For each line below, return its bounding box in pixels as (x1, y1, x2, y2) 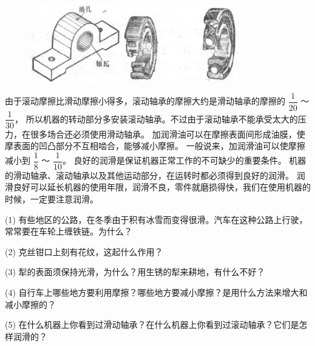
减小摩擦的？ (5, 298, 56, 310)
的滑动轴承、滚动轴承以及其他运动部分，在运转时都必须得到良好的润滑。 (5, 168, 294, 181)
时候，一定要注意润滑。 (5, 193, 98, 205)
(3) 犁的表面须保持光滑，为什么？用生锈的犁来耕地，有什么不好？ (5, 265, 265, 278)
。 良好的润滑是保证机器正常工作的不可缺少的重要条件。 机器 (63, 154, 307, 167)
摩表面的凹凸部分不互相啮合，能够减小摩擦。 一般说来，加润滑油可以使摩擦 (5, 139, 305, 152)
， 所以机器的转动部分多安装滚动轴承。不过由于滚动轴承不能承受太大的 (15, 112, 298, 125)
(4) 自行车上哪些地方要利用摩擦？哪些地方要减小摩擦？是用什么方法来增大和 (5, 285, 308, 298)
